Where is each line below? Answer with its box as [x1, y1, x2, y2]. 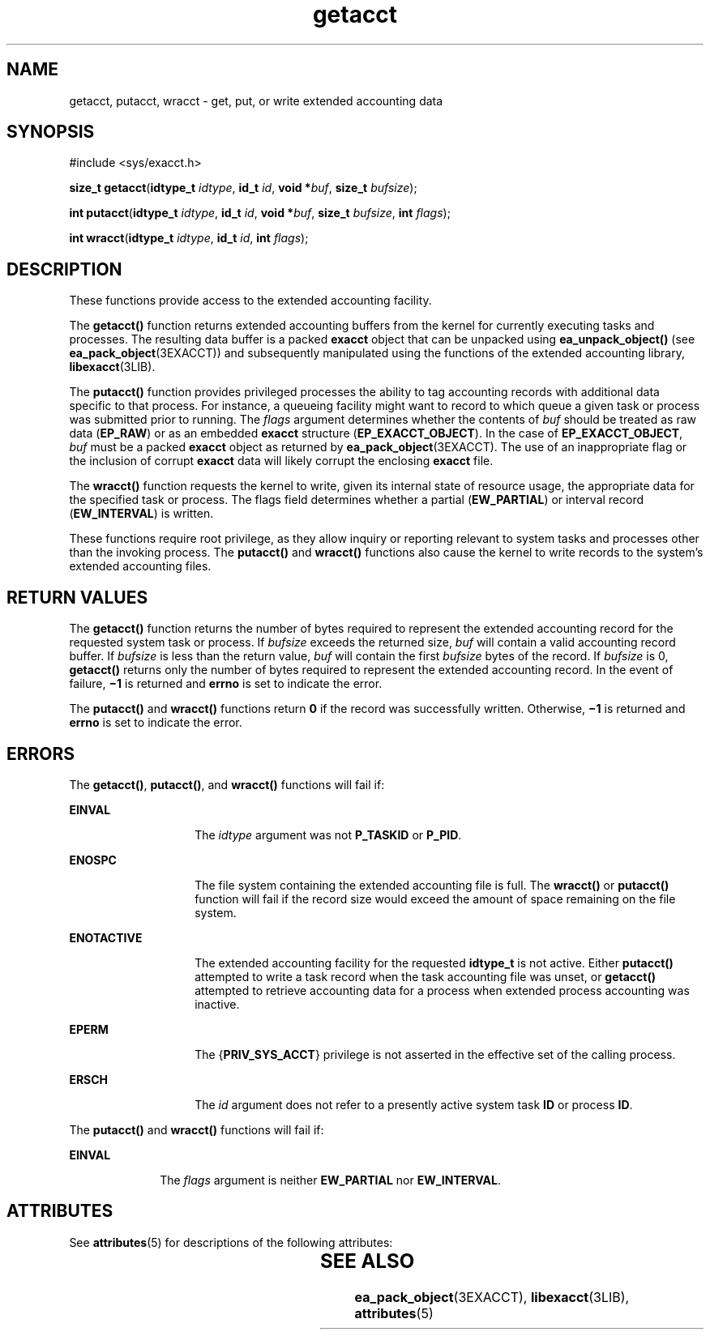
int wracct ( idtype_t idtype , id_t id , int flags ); [69, 231, 309, 245]
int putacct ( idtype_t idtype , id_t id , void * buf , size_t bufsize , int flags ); [69, 206, 451, 220]
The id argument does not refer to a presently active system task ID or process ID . [195, 1097, 633, 1112]
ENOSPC [69, 852, 117, 867]
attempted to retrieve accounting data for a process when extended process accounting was [195, 983, 690, 997]
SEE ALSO [319, 1248, 415, 1273]
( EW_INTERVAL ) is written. [69, 506, 214, 521]
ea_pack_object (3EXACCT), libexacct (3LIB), [354, 1288, 630, 1305]
